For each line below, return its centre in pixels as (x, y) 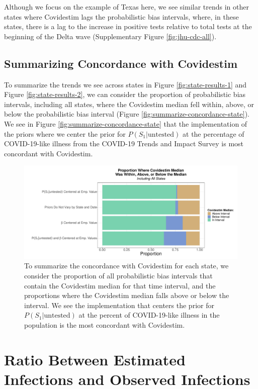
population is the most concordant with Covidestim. (105, 324)
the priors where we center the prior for (65, 133)
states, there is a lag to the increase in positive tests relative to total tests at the (128, 26)
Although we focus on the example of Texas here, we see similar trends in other (126, 7)
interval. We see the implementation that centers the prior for (119, 305)
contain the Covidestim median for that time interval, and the (120, 285)
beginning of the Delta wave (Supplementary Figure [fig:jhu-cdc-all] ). (110, 36)
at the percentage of (213, 133)
